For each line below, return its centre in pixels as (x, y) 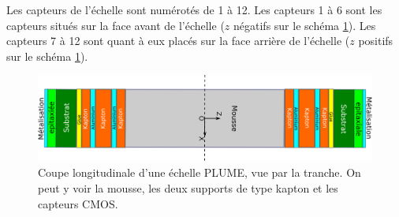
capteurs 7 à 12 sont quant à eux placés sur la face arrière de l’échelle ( (178, 41)
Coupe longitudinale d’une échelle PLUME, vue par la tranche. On (199, 172)
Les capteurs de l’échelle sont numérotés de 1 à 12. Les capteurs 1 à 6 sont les (194, 9)
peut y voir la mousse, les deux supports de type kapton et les (188, 187)
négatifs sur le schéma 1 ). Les (305, 25)
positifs (376, 41)
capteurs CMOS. (78, 203)
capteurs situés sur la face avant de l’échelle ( (116, 25)
